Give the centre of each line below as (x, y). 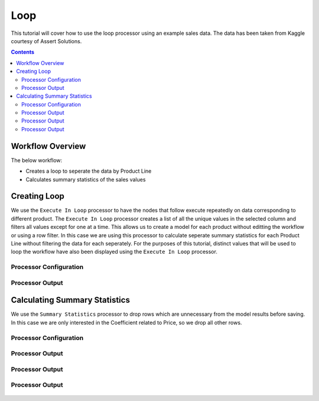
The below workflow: (37, 160)
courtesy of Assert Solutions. (46, 41)
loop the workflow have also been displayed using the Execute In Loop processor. (114, 252)
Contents (23, 52)
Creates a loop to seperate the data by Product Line (89, 171)
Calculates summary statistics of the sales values (86, 179)
